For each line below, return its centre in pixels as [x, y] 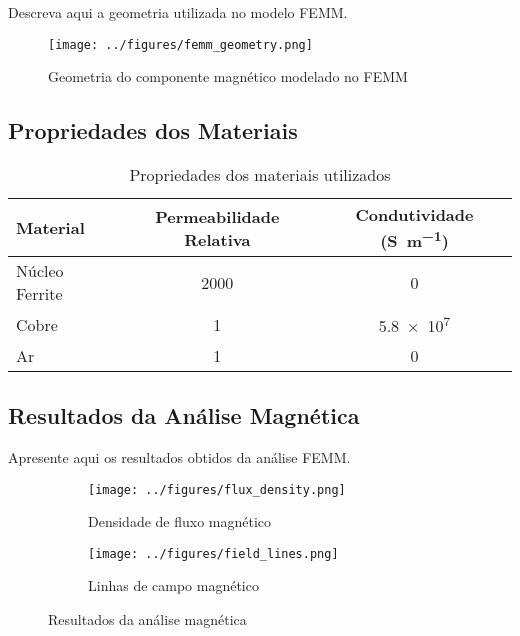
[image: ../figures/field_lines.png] [213, 553]
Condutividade [414, 215]
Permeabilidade [217, 216]
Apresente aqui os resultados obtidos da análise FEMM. [179, 456]
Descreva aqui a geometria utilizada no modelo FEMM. [178, 12]
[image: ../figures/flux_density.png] [217, 489]
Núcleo [40, 271]
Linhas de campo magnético [173, 585]
